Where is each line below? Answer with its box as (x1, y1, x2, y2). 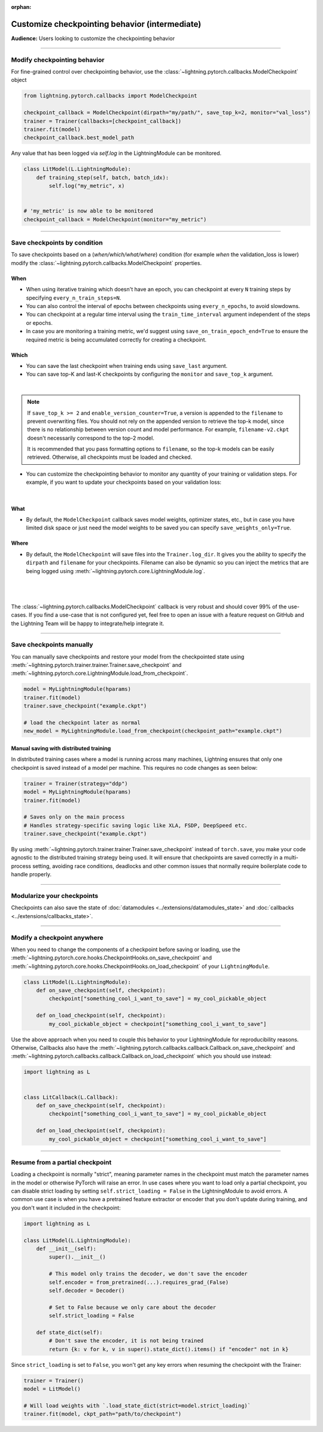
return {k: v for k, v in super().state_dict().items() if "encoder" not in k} (48, 1346, 289, 1352)
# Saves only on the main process (23, 814, 125, 821)
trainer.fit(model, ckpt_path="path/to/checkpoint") (23, 1410, 182, 1418)
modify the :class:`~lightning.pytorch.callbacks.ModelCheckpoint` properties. (11, 259, 202, 266)
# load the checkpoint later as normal (23, 720, 141, 726)
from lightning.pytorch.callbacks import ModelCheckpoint (23, 93, 197, 99)
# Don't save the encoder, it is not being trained (48, 1337, 204, 1344)
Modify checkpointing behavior (11, 56, 105, 64)
